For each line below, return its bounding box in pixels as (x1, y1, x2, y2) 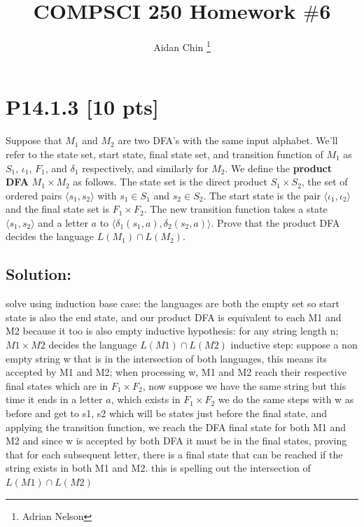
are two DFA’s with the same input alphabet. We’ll (118, 133, 338, 148)
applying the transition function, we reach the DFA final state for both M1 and (6, 419, 346, 434)
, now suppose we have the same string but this (142, 378, 346, 393)
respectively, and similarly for (82, 160, 209, 175)
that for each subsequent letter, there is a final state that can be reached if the (6, 447, 343, 461)
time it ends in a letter (6, 392, 103, 407)
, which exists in (111, 392, 181, 407)
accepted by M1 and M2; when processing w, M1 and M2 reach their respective (6, 365, 346, 379)
